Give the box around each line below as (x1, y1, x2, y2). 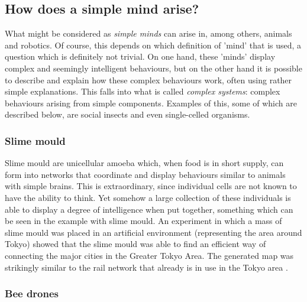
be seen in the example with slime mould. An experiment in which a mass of (5, 215, 282, 227)
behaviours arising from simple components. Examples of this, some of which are (5, 96, 297, 109)
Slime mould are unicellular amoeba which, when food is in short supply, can (5, 157, 284, 169)
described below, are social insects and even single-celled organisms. (5, 108, 250, 121)
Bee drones (5, 286, 59, 301)
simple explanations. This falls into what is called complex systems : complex (5, 85, 280, 98)
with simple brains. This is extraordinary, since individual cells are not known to (5, 180, 297, 192)
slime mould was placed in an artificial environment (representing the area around (5, 226, 302, 238)
